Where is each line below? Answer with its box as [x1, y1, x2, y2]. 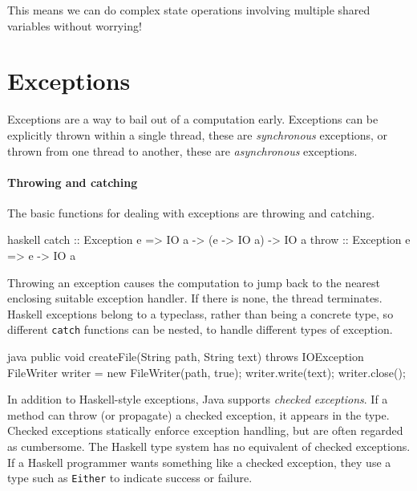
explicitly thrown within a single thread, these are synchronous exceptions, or [7, 126, 388, 143]
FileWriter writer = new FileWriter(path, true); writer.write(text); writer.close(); [7, 363, 406, 380]
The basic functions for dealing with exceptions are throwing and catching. [7, 204, 375, 221]
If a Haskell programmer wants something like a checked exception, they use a [7, 453, 391, 470]
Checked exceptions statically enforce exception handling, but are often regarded [7, 422, 403, 439]
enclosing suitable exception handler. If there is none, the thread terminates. [7, 290, 383, 306]
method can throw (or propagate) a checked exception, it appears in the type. [7, 406, 390, 423]
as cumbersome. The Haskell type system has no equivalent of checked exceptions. [7, 438, 411, 455]
